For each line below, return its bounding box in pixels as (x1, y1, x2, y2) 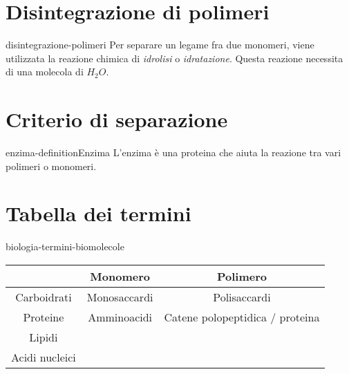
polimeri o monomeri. (6, 158, 97, 173)
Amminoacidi (88, 308, 153, 325)
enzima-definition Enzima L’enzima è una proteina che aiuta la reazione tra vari (6, 145, 341, 160)
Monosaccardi (86, 288, 153, 305)
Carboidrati (15, 288, 72, 305)
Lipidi (29, 328, 58, 345)
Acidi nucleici (11, 348, 76, 365)
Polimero (216, 268, 267, 284)
